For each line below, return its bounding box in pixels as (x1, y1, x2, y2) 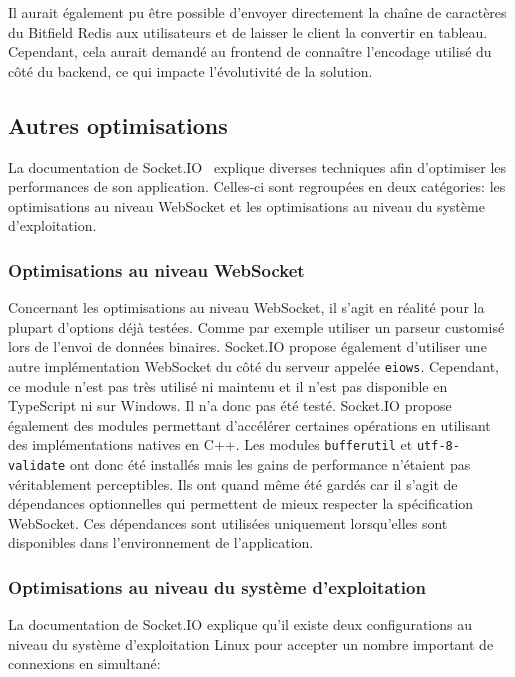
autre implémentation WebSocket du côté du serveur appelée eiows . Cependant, (8, 355, 500, 376)
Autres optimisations (8, 109, 228, 140)
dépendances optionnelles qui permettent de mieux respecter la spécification (8, 493, 474, 514)
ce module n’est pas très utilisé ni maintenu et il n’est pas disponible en (8, 375, 448, 396)
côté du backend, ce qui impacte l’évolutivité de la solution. (8, 60, 373, 81)
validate (8, 459, 66, 474)
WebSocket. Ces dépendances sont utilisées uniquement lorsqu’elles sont (8, 512, 448, 533)
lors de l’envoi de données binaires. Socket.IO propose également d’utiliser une (8, 336, 487, 357)
